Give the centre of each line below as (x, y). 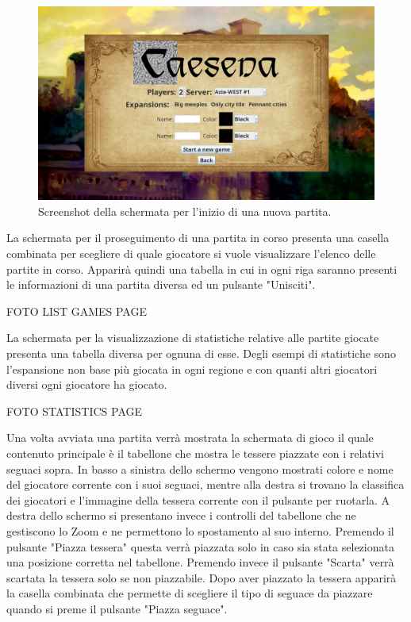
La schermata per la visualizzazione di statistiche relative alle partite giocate (193, 338)
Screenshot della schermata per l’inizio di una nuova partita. (185, 211)
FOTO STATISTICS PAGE (75, 411)
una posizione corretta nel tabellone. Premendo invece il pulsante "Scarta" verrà (200, 562)
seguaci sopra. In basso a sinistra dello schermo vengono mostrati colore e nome (200, 468)
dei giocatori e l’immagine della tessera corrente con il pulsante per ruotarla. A (198, 499)
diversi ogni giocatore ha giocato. (87, 384)
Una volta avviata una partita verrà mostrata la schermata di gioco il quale (190, 438)
